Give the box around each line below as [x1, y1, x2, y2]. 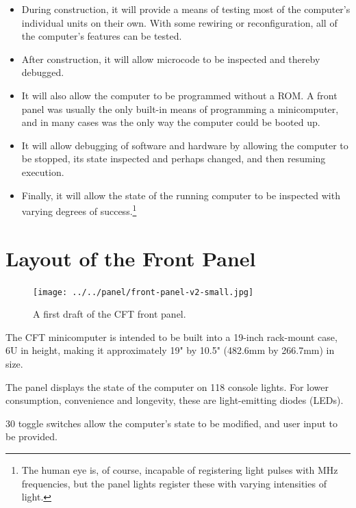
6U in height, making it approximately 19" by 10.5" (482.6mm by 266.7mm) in [5, 343, 335, 357]
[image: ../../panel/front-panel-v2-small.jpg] [33, 287, 254, 297]
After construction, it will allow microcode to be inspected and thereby [21, 51, 320, 66]
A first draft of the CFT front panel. [33, 307, 186, 321]
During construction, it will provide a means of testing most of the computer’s [21, 2, 351, 16]
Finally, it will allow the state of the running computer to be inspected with [21, 188, 340, 202]
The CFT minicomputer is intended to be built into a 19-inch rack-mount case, [5, 329, 338, 344]
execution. [21, 164, 64, 179]
